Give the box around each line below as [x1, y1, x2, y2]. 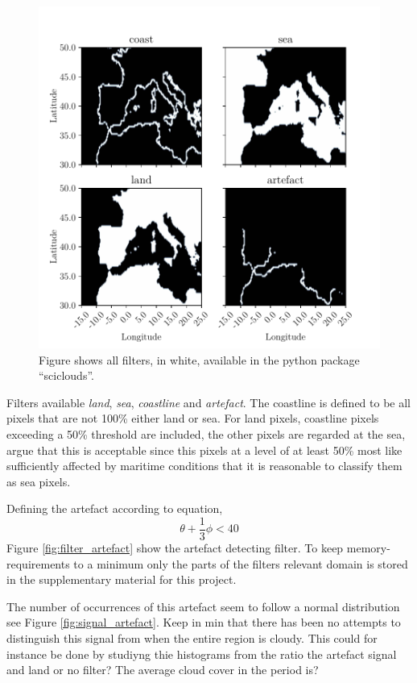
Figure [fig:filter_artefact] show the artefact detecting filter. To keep [6, 539, 344, 556]
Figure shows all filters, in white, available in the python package [39, 351, 360, 368]
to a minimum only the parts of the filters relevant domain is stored [73, 555, 408, 572]
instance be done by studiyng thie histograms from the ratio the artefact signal [6, 645, 397, 662]
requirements [6, 555, 70, 572]
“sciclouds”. [39, 367, 94, 384]
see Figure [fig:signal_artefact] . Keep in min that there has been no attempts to [6, 614, 401, 631]
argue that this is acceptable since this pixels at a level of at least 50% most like [6, 441, 403, 458]
